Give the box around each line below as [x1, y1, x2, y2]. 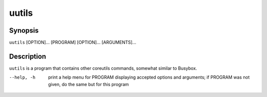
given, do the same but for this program [48, 81, 129, 87]
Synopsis [9, 26, 39, 35]
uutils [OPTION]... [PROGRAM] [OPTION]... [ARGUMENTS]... [9, 40, 136, 46]
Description [9, 52, 46, 60]
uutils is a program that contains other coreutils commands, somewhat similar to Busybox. [9, 65, 197, 71]
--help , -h [9, 75, 36, 80]
